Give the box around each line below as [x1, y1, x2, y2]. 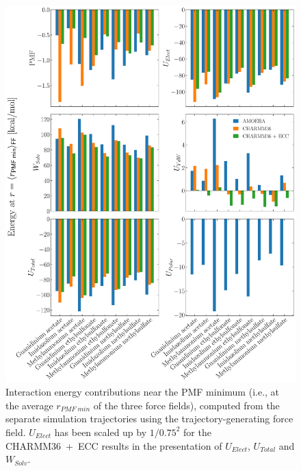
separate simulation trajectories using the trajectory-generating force [5, 411, 293, 426]
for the [183, 424, 211, 439]
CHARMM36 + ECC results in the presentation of [5, 438, 222, 452]
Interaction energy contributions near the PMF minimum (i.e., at [5, 385, 280, 399]
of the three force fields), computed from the [93, 398, 280, 412]
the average [5, 398, 53, 412]
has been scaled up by [54, 424, 147, 439]
